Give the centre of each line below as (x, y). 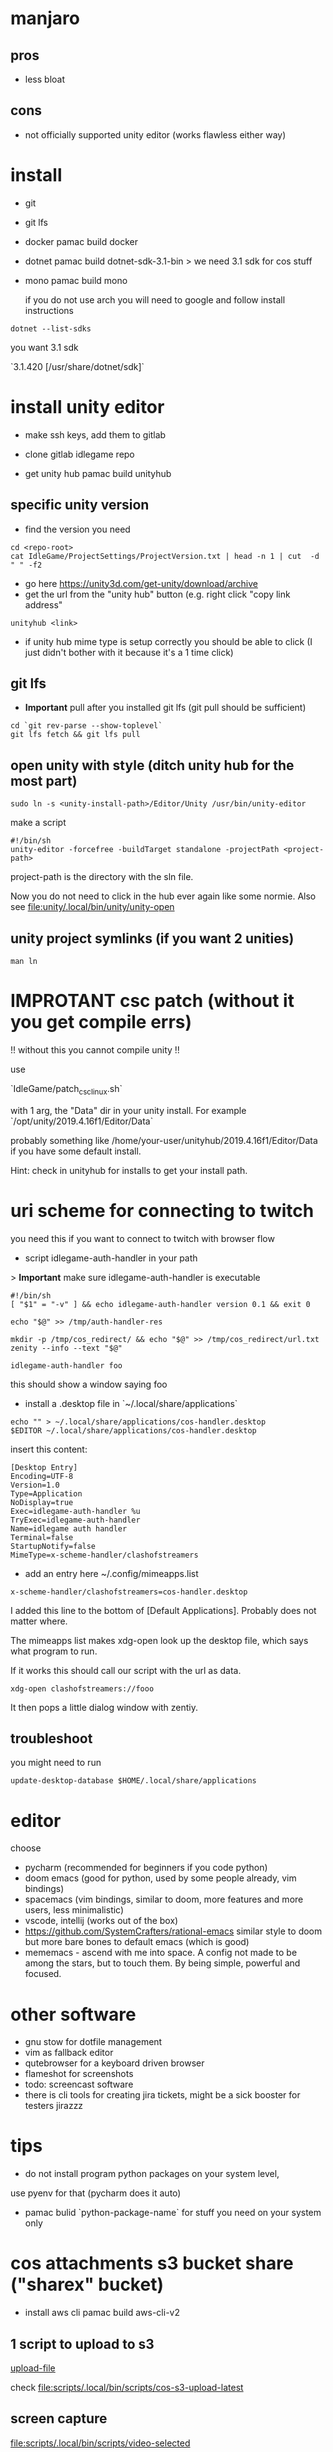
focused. (43, 1974)
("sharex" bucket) (87, 2284)
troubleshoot (51, 1738)
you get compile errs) (101, 1022)
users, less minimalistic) (74, 1910)
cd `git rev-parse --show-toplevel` (86, 726)
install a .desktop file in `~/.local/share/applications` (131, 1403)
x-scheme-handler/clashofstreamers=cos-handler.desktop (129, 1592)
